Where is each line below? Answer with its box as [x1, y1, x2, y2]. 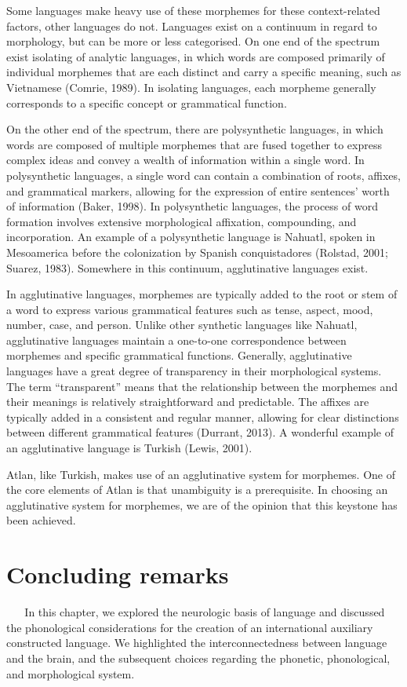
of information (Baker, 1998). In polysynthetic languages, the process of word [6, 198, 378, 214]
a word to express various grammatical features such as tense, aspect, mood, [6, 301, 373, 317]
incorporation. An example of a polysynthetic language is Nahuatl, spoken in [6, 228, 376, 245]
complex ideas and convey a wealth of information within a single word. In [6, 152, 365, 168]
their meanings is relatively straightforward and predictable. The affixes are [6, 393, 369, 410]
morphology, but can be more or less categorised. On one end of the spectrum [6, 33, 380, 49]
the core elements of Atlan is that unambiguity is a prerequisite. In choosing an [6, 481, 388, 498]
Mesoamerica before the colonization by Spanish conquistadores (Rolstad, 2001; [6, 243, 388, 260]
